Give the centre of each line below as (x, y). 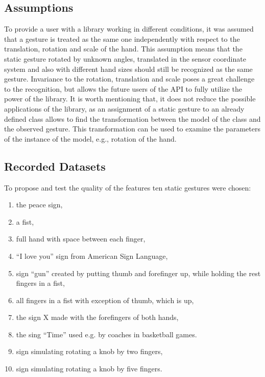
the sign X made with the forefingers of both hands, (97, 317)
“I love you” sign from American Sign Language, (92, 255)
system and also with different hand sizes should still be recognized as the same (128, 69)
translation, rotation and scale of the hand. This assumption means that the (123, 49)
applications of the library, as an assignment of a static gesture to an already (124, 108)
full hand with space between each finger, (81, 239)
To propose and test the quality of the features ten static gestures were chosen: (128, 187)
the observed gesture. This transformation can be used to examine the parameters (132, 129)
